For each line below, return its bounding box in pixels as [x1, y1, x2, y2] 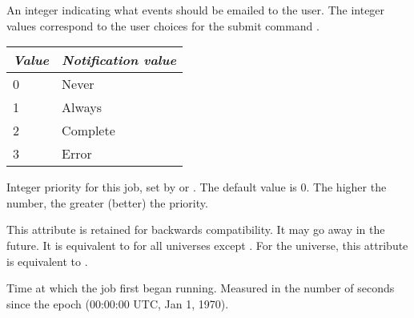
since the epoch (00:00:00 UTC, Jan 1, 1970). [6, 295, 229, 312]
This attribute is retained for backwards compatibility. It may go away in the [6, 221, 385, 238]
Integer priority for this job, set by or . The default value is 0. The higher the [6, 179, 387, 195]
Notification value [62, 50, 177, 70]
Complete [62, 121, 115, 140]
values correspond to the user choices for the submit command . [6, 17, 320, 34]
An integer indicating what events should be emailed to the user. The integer [6, 2, 385, 18]
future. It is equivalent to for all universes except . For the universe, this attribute [6, 236, 408, 253]
